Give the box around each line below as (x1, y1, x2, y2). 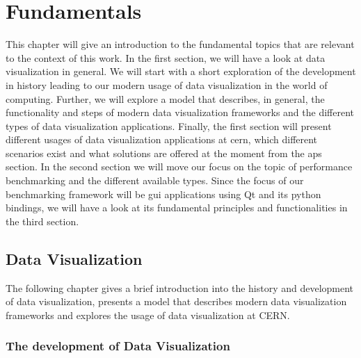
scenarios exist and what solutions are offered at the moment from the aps (6, 145, 322, 160)
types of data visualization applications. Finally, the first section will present (6, 118, 332, 133)
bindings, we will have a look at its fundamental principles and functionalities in (6, 200, 348, 215)
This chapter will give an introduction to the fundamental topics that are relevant (6, 37, 355, 51)
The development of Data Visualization (6, 337, 230, 355)
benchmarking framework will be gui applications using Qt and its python (6, 186, 321, 201)
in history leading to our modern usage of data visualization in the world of (6, 77, 328, 92)
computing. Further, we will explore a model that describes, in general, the (6, 91, 325, 106)
